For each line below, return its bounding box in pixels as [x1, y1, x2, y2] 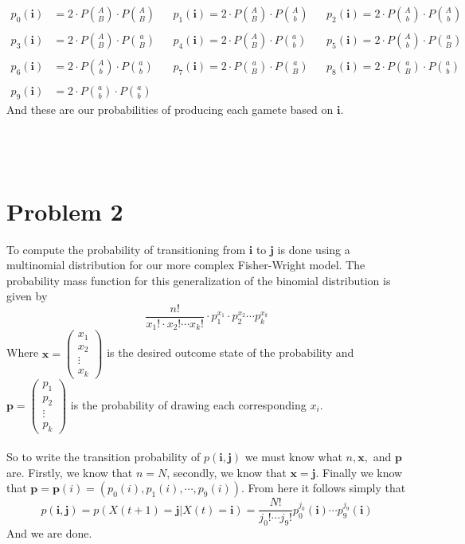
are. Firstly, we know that [6, 464, 133, 480]
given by [6, 288, 48, 304]
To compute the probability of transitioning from [6, 241, 246, 257]
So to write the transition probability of [6, 448, 201, 465]
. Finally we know [315, 464, 403, 480]
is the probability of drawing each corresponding [70, 396, 307, 413]
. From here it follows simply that [241, 479, 406, 496]
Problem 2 [6, 194, 123, 227]
